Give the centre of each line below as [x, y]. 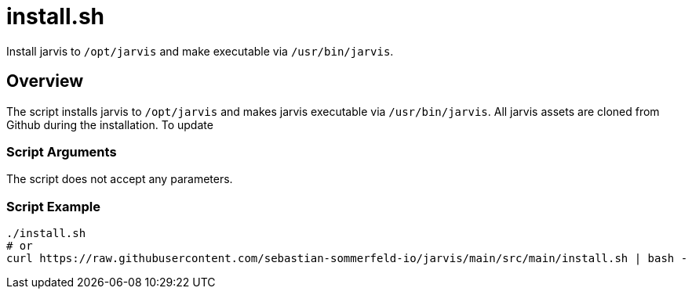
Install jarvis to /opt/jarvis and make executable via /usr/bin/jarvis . [200, 51]
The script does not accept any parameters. [120, 179]
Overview [45, 81]
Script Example [53, 206]
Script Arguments [62, 151]
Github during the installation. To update [110, 124]
